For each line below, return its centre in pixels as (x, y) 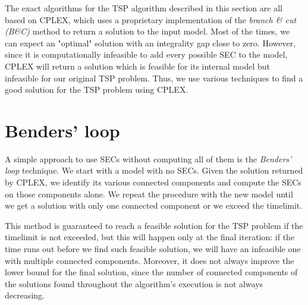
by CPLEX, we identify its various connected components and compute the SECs (153, 182)
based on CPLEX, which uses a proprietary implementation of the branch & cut (151, 19)
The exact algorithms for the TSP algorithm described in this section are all (144, 8)
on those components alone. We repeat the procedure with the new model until (149, 194)
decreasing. (25, 295)
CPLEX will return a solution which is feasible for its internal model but (137, 66)
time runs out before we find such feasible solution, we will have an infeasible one (153, 249)
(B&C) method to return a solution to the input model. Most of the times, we (147, 31)
